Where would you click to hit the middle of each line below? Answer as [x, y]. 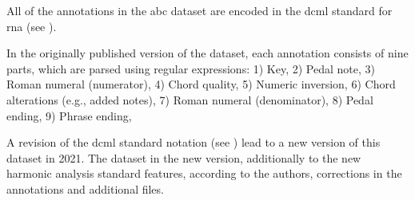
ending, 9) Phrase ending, [69, 115]
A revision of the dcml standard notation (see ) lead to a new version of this [194, 142]
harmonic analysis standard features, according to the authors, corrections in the [204, 173]
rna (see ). [32, 26]
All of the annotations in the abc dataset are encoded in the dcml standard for [200, 10]
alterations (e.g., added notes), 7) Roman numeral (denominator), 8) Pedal [190, 99]
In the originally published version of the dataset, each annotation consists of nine [207, 53]
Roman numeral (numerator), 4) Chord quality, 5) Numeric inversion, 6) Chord [201, 84]
